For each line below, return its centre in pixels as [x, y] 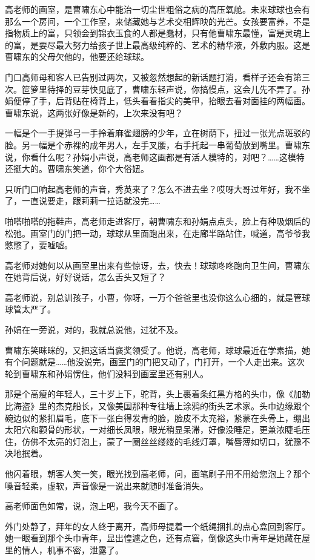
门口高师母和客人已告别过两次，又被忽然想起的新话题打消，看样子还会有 [149, 77]
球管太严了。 [30, 309]
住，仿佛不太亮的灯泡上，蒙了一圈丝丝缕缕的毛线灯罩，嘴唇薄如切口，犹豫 [153, 441]
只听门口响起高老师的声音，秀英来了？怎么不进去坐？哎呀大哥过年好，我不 [153, 189]
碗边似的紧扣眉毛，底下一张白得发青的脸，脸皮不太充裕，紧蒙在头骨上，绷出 [157, 417]
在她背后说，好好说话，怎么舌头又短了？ [85, 277]
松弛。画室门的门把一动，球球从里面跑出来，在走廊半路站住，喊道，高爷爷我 [157, 233]
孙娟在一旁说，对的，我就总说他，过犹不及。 [94, 330]
